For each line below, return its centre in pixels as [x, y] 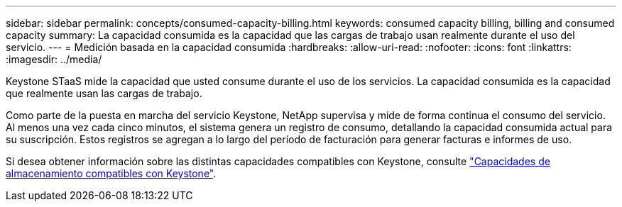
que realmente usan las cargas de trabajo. [104, 93]
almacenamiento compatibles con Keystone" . [111, 173]
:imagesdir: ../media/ [54, 59]
